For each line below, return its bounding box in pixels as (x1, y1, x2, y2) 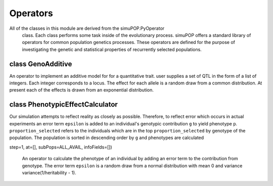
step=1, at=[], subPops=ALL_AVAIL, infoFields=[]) (9, 144, 112, 150)
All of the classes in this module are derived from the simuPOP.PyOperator (9, 25, 165, 31)
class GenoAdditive (9, 60, 72, 68)
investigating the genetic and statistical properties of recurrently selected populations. (22, 46, 202, 53)
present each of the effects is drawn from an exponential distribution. (9, 87, 154, 93)
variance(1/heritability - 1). (22, 170, 76, 176)
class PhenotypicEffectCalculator (9, 100, 118, 109)
